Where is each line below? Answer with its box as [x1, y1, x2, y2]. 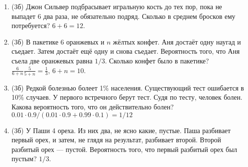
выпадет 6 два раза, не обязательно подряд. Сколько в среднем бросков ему [11, 11, 235, 21]
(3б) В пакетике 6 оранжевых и [11, 36, 105, 46]
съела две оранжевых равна [11, 55, 93, 65]
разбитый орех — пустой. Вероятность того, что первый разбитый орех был [11, 144, 237, 154]
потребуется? [11, 20, 50, 30]
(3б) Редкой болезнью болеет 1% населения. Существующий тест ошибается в [11, 82, 244, 92]
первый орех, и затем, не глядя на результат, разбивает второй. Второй [11, 135, 221, 145]
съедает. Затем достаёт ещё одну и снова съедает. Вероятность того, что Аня [11, 46, 240, 56]
